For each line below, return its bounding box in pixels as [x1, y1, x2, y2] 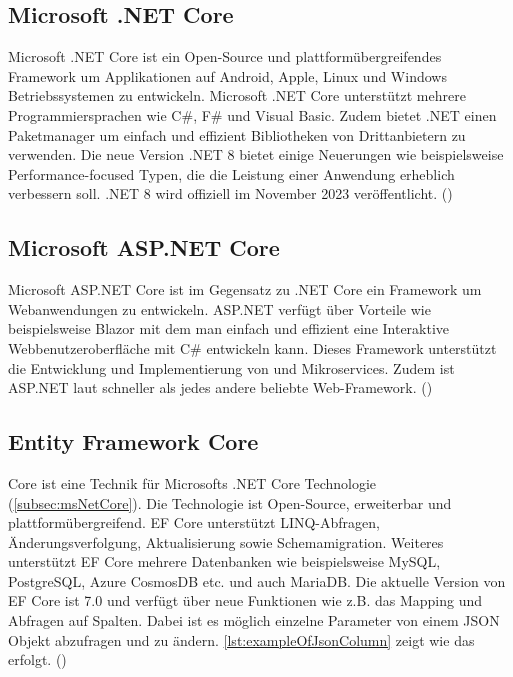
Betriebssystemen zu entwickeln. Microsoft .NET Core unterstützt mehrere [8, 85, 466, 106]
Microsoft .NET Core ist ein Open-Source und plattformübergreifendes [8, 46, 442, 67]
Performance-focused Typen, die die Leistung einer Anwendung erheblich [8, 163, 455, 184]
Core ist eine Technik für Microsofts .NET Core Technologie [8, 472, 377, 493]
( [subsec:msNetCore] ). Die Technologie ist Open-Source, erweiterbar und [8, 492, 452, 513]
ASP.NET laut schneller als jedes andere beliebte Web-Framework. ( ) [8, 377, 433, 398]
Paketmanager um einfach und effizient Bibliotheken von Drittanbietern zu [8, 124, 466, 145]
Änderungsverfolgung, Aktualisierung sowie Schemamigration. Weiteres [8, 531, 444, 552]
